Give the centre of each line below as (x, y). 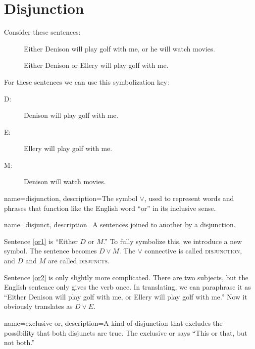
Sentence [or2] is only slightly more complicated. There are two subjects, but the (126, 277)
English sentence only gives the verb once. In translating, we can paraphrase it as (127, 287)
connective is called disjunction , (193, 251)
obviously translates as (38, 306)
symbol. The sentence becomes (51, 251)
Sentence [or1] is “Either (41, 241)
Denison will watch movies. (65, 181)
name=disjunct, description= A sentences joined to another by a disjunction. (120, 224)
